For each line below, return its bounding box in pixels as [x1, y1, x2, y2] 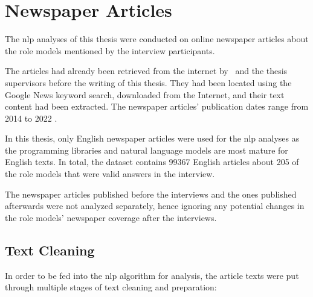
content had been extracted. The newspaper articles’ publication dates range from [5, 100, 309, 113]
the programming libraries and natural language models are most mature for [5, 143, 288, 156]
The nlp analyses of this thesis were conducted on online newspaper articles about [5, 33, 309, 45]
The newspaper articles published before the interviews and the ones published [5, 187, 297, 200]
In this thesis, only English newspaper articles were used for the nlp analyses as [5, 132, 300, 145]
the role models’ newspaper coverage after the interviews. [5, 211, 217, 224]
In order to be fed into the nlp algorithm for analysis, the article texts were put [5, 269, 299, 281]
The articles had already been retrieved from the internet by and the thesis [5, 64, 288, 77]
